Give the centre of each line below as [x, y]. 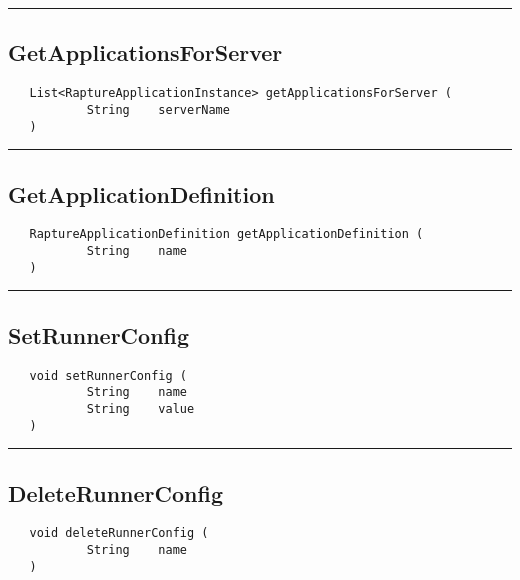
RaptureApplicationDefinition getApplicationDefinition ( [226, 234]
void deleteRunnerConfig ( [119, 533]
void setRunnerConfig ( [108, 375]
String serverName [158, 109]
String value [140, 408]
